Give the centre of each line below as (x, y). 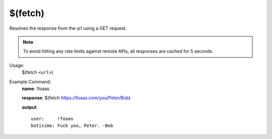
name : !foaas (36, 89)
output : (30, 107)
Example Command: (30, 82)
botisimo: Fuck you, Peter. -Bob (72, 126)
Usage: (17, 65)
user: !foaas (52, 119)
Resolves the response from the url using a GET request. (68, 28)
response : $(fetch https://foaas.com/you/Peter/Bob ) (76, 98)
